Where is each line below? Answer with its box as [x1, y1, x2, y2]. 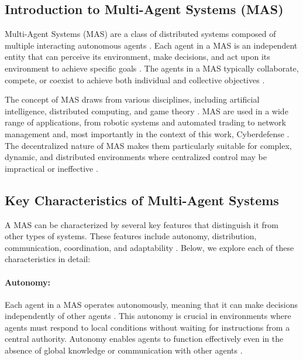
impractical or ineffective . [5, 162, 98, 174]
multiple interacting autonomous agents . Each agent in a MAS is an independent [5, 39, 298, 51]
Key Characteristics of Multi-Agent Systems [5, 191, 279, 209]
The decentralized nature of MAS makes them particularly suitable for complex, [5, 139, 292, 151]
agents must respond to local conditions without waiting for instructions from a [5, 321, 290, 333]
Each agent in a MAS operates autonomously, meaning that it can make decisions [5, 298, 298, 310]
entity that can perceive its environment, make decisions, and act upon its [5, 50, 270, 63]
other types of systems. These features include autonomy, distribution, [5, 230, 257, 242]
